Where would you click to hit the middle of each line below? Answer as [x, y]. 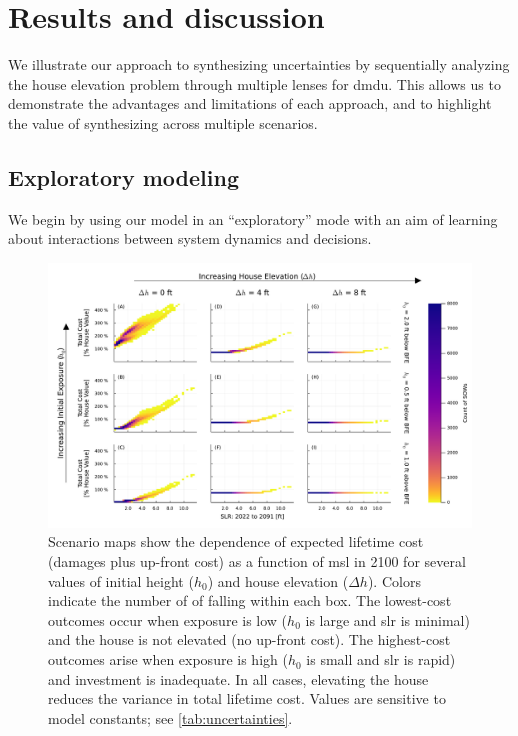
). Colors [394, 580]
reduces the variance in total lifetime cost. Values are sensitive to [247, 698]
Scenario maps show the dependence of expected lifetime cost [236, 541]
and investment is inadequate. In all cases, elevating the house [238, 678]
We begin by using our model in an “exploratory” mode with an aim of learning [253, 218]
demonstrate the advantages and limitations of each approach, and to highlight [250, 103]
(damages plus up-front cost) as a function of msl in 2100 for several [257, 561]
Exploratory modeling [123, 176]
